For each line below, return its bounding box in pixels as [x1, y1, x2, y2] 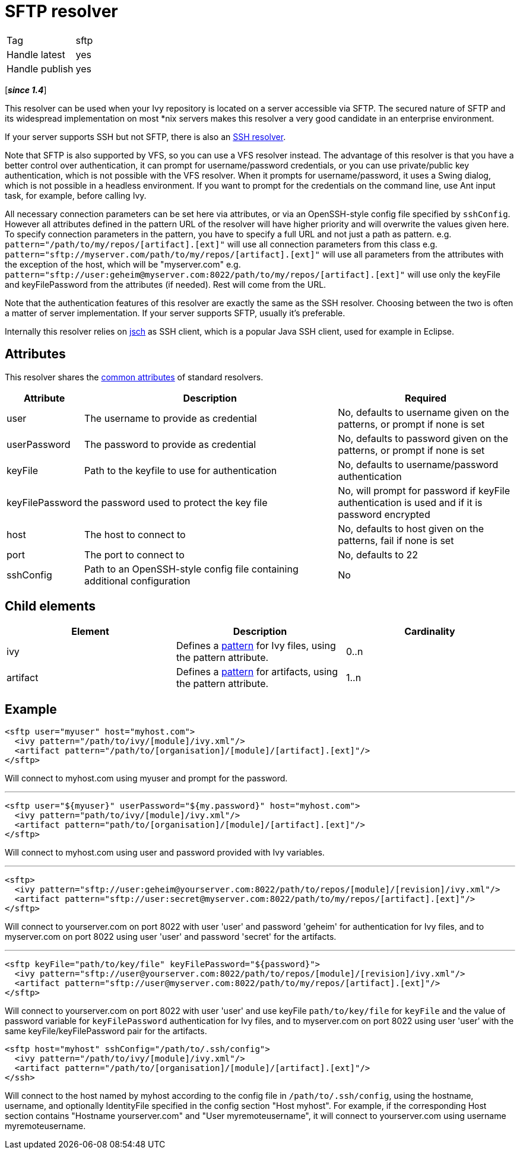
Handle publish [7, 62, 74, 75]
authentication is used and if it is [338, 496, 483, 508]
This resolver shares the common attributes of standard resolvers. [5, 371, 264, 382]
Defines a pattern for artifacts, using [176, 666, 338, 678]
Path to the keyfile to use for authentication [84, 464, 277, 476]
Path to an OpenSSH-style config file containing [84, 562, 299, 575]
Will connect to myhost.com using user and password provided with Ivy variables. [5, 847, 325, 858]
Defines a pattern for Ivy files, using [176, 640, 336, 652]
